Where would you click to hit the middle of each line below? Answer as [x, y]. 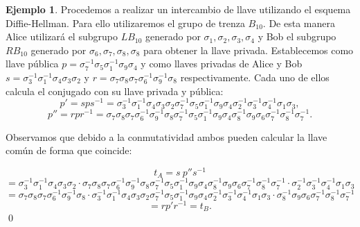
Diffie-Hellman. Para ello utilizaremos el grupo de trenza [125, 23]
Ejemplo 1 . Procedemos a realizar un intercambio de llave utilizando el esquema [178, 9]
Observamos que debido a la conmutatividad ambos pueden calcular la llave [166, 136]
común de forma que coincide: [69, 150]
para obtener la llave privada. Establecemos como [249, 50]
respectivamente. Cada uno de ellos [255, 77]
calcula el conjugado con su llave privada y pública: [115, 91]
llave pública [32, 64]
